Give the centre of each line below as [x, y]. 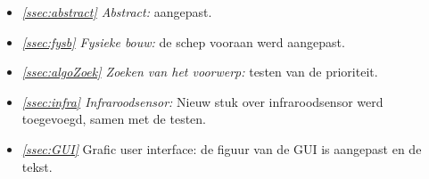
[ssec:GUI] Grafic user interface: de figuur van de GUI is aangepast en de [222, 148]
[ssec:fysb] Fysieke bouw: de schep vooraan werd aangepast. [183, 41]
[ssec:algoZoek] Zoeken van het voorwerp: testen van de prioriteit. [200, 72]
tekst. [37, 166]
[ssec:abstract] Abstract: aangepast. [117, 12]
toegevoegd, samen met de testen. [114, 119]
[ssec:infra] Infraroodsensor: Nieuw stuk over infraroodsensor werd [202, 101]
